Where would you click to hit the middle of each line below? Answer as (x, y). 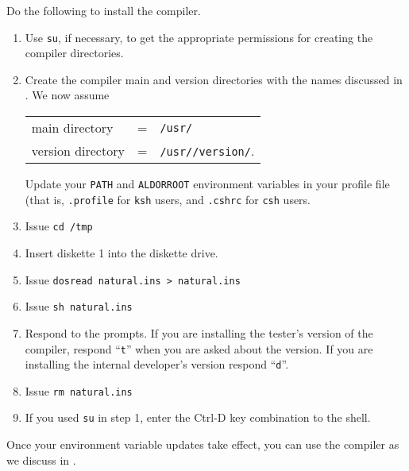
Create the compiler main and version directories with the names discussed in (214, 79)
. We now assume (67, 95)
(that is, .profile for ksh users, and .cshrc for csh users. (168, 199)
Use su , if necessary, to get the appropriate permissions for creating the (199, 37)
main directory (72, 128)
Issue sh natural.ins (79, 306)
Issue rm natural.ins (79, 390)
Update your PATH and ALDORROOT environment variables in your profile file (207, 184)
